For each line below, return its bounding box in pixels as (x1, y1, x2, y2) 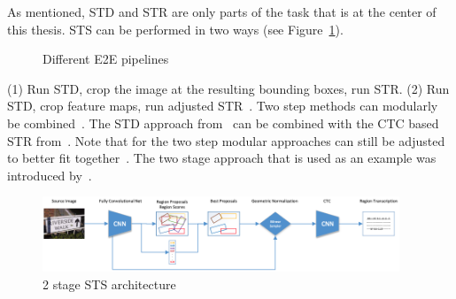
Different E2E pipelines (43, 50, 169, 68)
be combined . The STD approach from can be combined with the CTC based (7, 113, 439, 132)
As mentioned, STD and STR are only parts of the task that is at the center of (7, 3, 437, 20)
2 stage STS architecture (43, 274, 176, 293)
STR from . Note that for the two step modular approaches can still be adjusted (7, 131, 445, 149)
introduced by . (7, 165, 92, 184)
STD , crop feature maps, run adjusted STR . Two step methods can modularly (7, 96, 438, 115)
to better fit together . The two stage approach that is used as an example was (7, 149, 437, 167)
